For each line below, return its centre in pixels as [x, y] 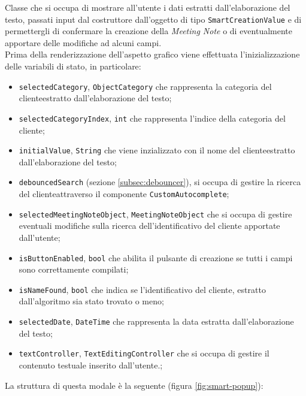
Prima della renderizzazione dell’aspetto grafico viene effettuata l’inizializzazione [152, 54]
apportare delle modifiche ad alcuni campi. [83, 42]
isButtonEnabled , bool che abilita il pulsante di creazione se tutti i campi [156, 257]
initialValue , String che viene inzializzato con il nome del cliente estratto [157, 150]
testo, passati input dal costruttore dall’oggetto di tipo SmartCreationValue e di [153, 19]
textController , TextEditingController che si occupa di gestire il [144, 353]
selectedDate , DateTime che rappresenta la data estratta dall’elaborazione [156, 321]
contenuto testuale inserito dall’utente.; [91, 365]
